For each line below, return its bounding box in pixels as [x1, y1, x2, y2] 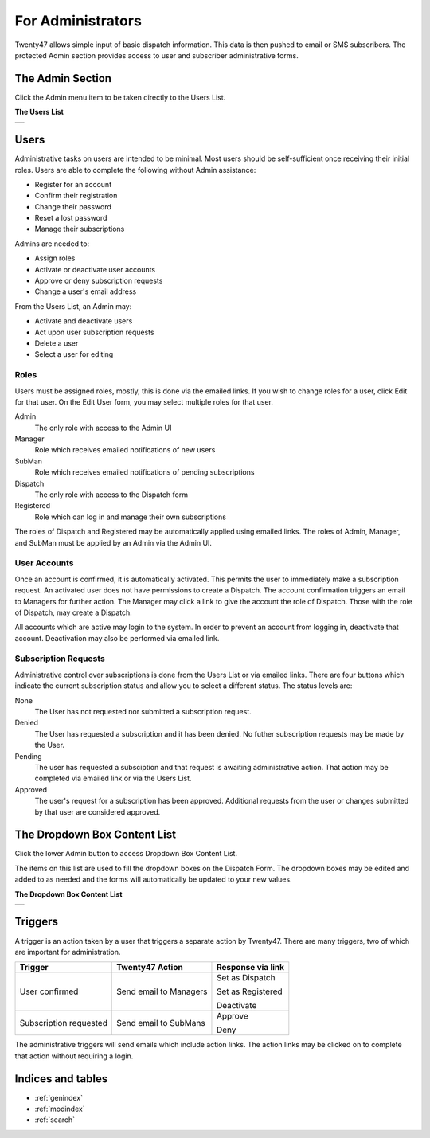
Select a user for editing [34, 350, 114, 359]
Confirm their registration [34, 191, 118, 201]
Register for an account [34, 179, 111, 189]
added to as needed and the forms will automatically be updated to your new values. [14, 874, 292, 884]
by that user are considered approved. [34, 807, 161, 816]
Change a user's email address [34, 287, 137, 296]
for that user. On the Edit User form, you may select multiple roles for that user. [14, 397, 274, 406]
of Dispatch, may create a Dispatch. [14, 608, 133, 617]
